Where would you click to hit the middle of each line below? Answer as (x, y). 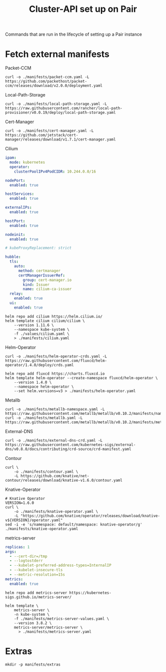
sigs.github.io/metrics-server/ (38, 597)
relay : (16, 294)
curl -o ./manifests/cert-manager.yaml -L (49, 131)
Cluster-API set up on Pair (83, 9)
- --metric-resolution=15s (37, 575)
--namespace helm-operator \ (44, 387)
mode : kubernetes (27, 162)
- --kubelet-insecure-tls (36, 570)
